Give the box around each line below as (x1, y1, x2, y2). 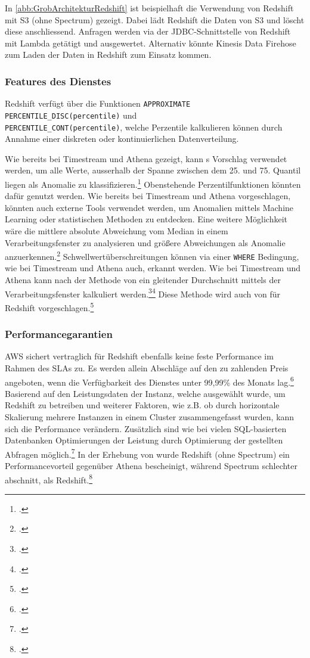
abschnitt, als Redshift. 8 (5, 471, 93, 486)
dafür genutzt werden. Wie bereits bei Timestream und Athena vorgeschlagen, (5, 190, 291, 202)
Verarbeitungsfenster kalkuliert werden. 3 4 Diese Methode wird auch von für (5, 285, 280, 300)
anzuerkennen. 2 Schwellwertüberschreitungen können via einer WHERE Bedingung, (5, 249, 299, 262)
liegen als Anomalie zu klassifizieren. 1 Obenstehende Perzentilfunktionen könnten (5, 176, 301, 190)
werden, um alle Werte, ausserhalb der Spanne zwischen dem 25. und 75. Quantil (5, 164, 301, 176)
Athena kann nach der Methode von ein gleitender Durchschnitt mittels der (5, 274, 281, 286)
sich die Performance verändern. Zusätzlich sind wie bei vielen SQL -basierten (5, 422, 287, 434)
